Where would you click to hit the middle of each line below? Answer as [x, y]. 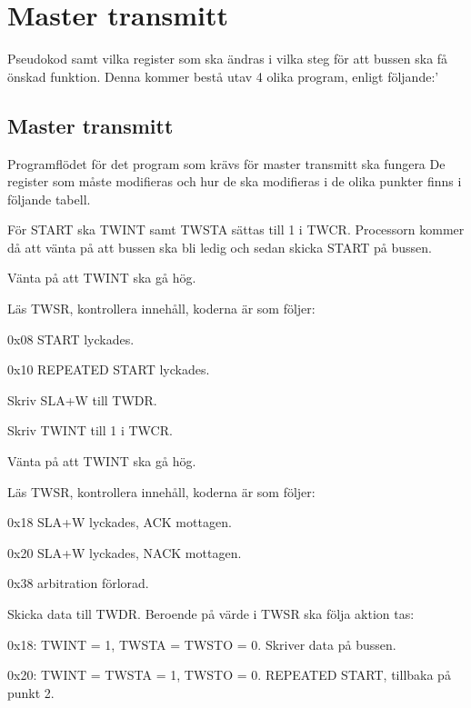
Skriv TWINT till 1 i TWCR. [90, 430]
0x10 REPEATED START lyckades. [109, 369]
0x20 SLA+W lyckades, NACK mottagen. [125, 552]
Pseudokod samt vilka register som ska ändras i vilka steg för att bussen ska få [228, 59]
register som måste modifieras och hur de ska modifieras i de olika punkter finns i [235, 181]
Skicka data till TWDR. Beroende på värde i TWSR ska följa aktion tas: [211, 614]
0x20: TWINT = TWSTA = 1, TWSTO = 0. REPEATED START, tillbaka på [229, 675]
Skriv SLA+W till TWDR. [82, 399]
